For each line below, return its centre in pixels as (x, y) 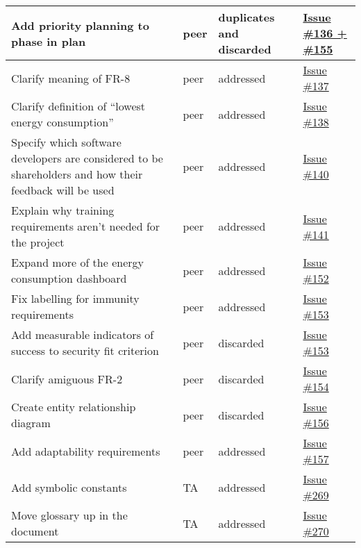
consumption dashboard (69, 278)
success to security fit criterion (85, 350)
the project (38, 242)
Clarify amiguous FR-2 (67, 379)
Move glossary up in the (69, 515)
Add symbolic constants (69, 487)
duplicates (246, 17)
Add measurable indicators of (83, 334)
